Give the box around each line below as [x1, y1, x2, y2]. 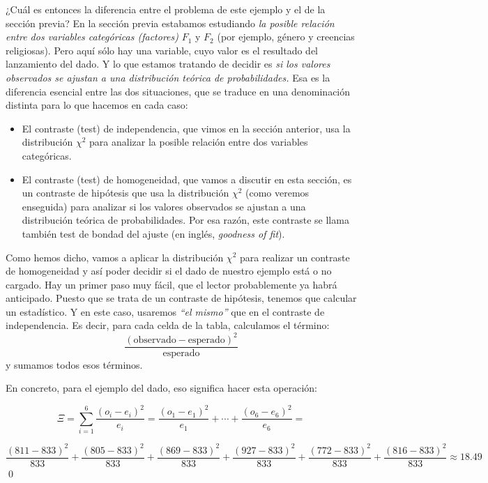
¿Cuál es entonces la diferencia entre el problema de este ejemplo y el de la [6, 2, 326, 16]
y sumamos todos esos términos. [6, 357, 143, 371]
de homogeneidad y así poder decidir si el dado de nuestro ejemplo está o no [6, 263, 332, 278]
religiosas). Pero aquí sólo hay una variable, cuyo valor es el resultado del [6, 43, 318, 57]
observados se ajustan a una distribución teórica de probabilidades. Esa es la [6, 70, 330, 84]
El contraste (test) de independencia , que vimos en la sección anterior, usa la [22, 121, 351, 135]
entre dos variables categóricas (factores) [6, 29, 178, 44]
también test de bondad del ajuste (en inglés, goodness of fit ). [22, 226, 285, 240]
